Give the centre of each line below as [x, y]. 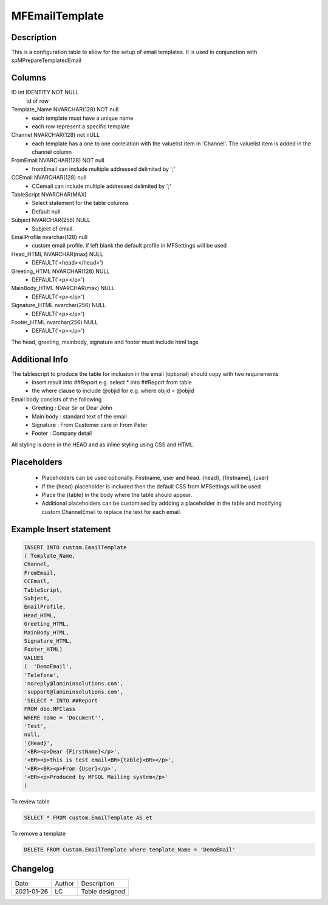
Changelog [32, 869]
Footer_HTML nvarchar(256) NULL [55, 322]
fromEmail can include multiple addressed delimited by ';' [104, 169]
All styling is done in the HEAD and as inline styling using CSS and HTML [102, 445]
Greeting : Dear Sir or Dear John [72, 408]
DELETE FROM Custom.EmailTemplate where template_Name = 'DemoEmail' [130, 849]
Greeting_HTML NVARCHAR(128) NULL [60, 271]
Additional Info [40, 359]
